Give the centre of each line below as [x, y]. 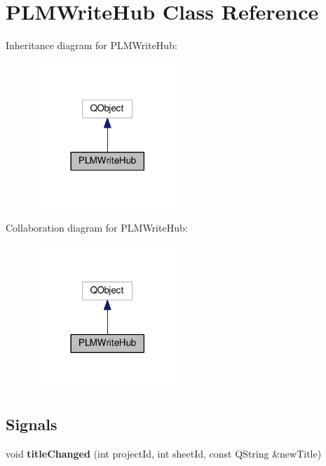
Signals [32, 424]
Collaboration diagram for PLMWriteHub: [97, 227]
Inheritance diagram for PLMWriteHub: [91, 45]
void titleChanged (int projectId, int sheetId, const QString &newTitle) [164, 453]
